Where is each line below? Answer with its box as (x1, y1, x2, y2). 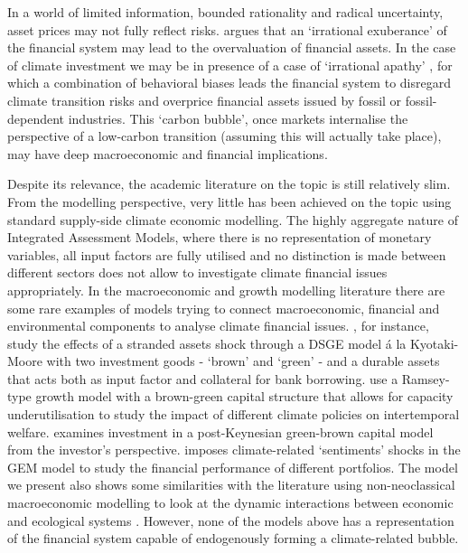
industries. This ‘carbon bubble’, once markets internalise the (68, 108, 408, 127)
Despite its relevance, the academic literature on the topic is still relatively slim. (7, 174, 451, 193)
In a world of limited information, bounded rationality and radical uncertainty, (7, 3, 444, 21)
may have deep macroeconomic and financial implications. (7, 144, 328, 163)
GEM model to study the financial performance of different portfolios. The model (7, 457, 458, 476)
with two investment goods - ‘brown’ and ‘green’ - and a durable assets (46, 351, 440, 370)
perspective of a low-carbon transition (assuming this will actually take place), (7, 127, 442, 145)
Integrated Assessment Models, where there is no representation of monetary (7, 228, 432, 247)
